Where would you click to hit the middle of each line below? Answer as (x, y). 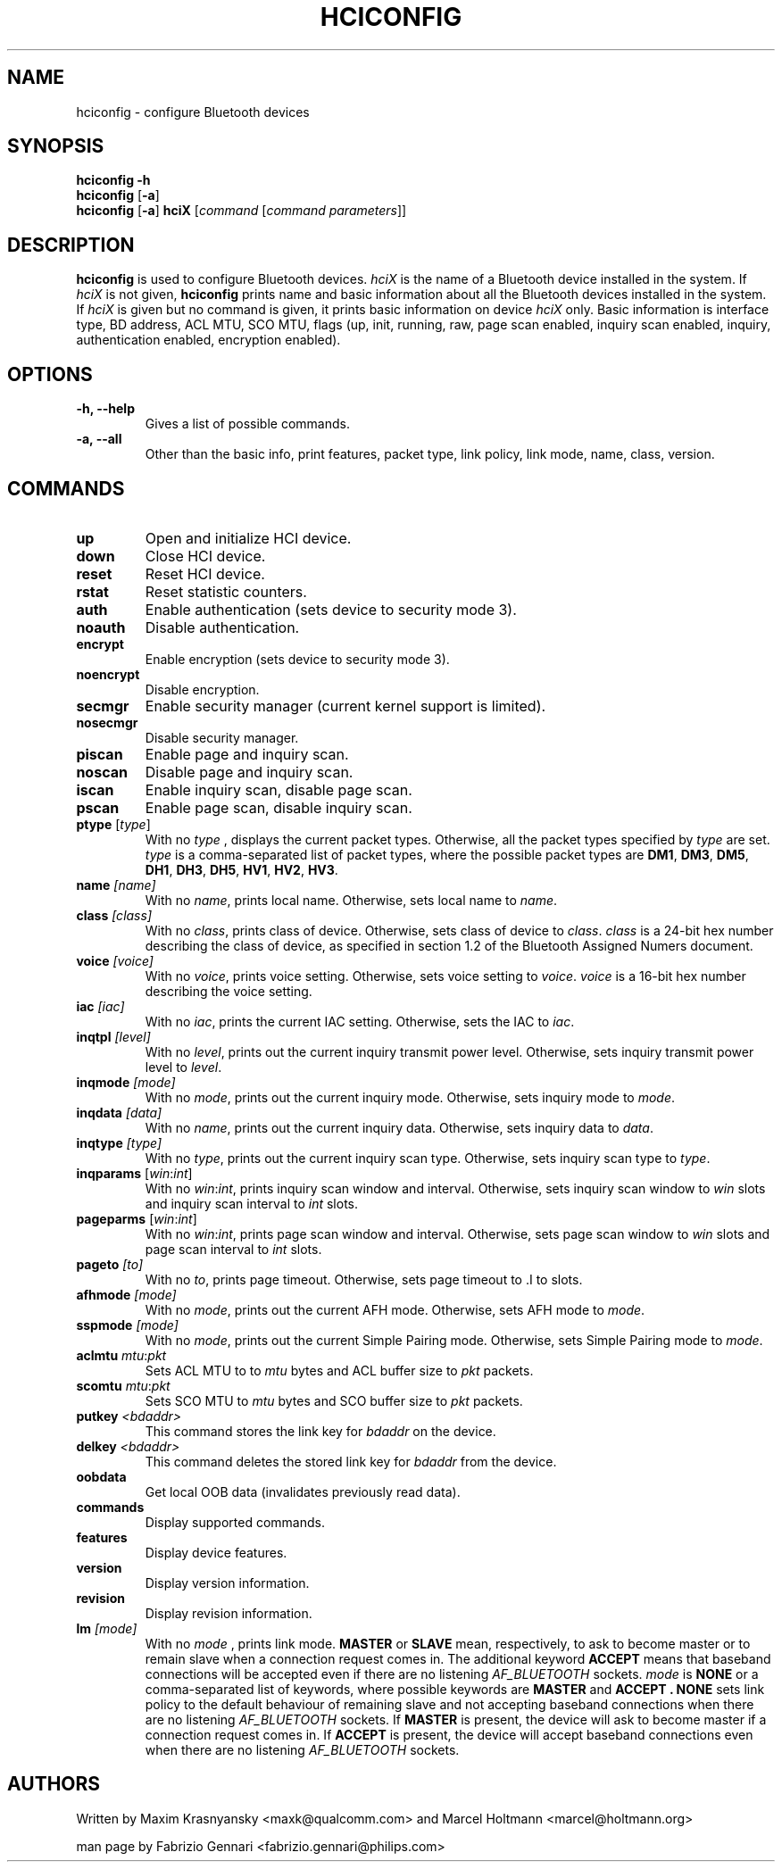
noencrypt (108, 674)
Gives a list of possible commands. (247, 424)
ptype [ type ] (113, 824)
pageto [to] (110, 1264)
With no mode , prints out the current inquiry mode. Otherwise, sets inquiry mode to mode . (410, 1097)
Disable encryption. (202, 689)
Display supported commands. (235, 1522)
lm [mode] (107, 1628)
